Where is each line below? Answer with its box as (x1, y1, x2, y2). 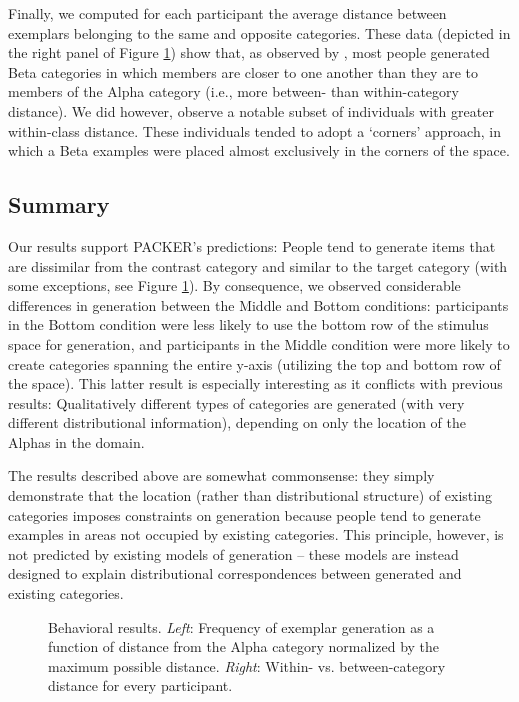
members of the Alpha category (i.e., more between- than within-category (8, 81, 459, 102)
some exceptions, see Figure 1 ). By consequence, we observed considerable (8, 275, 461, 296)
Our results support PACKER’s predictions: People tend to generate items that (8, 235, 496, 256)
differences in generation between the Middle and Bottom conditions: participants (8, 294, 509, 315)
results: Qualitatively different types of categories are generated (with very (8, 392, 465, 413)
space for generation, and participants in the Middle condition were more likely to (8, 333, 510, 354)
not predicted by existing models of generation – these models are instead (8, 543, 459, 564)
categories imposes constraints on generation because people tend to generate (8, 504, 481, 525)
